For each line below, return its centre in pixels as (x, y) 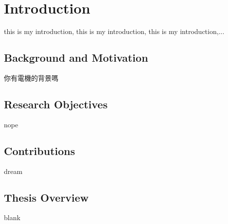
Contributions (40, 150)
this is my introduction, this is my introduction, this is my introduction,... (114, 31)
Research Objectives (56, 104)
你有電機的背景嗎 (31, 78)
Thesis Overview (46, 197)
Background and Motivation (76, 58)
